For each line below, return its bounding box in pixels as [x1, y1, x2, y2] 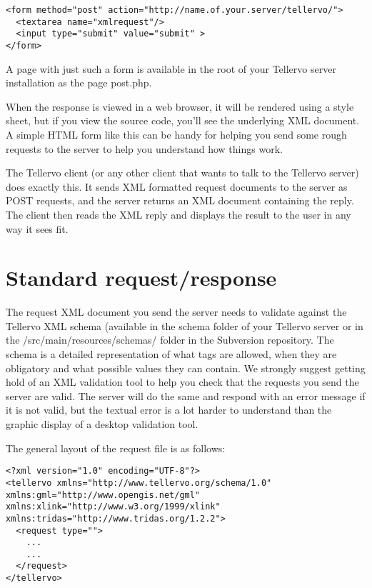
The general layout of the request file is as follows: [6, 440, 226, 455]
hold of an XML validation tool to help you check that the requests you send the [6, 374, 359, 389]
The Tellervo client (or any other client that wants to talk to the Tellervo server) [6, 165, 359, 180]
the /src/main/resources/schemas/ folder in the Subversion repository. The [6, 332, 334, 347]
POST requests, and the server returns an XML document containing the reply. [6, 193, 354, 208]
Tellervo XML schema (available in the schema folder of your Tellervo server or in [6, 318, 363, 333]
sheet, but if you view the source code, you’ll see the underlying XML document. [6, 113, 360, 128]
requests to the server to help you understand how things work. [6, 141, 283, 156]
